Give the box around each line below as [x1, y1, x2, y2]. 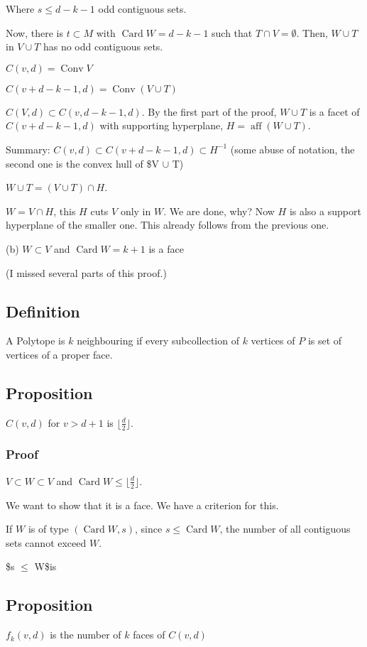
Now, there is [6, 25, 63, 40]
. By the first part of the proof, [141, 104, 277, 119]
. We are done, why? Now [163, 203, 275, 218]
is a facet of [309, 104, 360, 119]
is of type [28, 521, 69, 536]
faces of [133, 627, 165, 642]
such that [212, 25, 253, 40]
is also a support [289, 203, 361, 218]
